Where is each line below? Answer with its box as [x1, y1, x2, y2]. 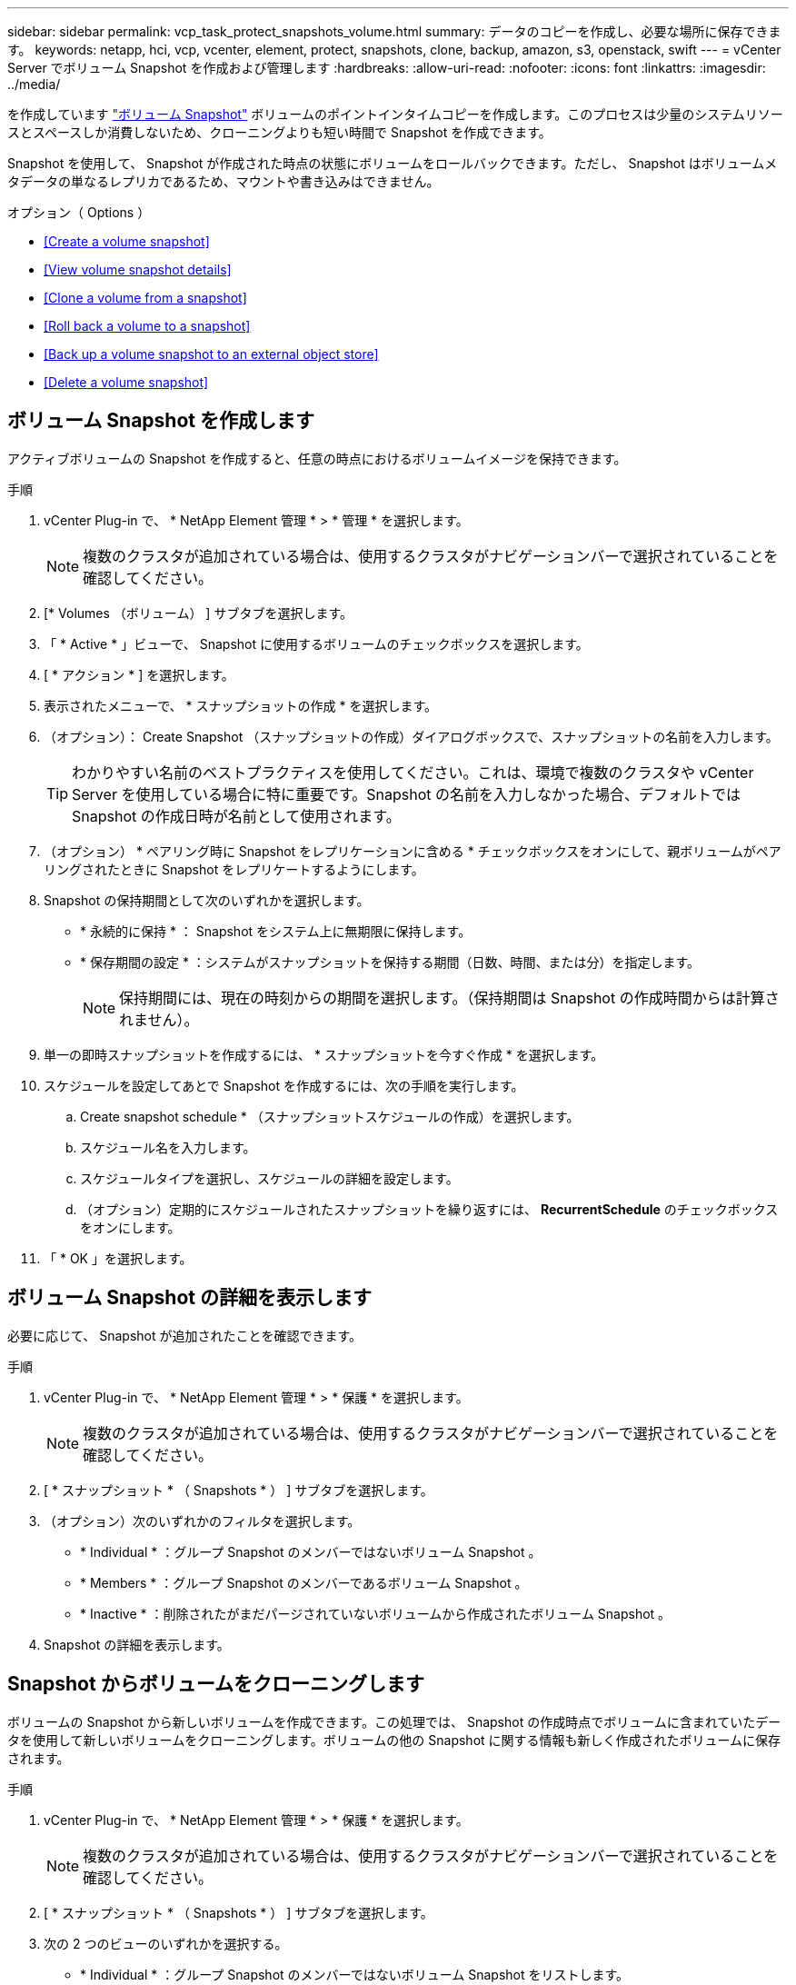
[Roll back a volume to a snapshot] [44, 318, 251, 334]
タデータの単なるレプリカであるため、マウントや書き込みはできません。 [7, 174, 440, 189]
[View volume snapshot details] [44, 262, 232, 277]
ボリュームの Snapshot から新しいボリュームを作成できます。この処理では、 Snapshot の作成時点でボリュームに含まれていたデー [7, 1713, 781, 1730]
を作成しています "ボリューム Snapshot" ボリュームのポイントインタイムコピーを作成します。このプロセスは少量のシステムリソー [7, 106, 783, 122]
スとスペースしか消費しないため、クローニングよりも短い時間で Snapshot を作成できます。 [7, 125, 552, 140]
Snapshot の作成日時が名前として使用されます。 [72, 806, 401, 825]
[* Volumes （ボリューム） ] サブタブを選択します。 [44, 604, 353, 621]
